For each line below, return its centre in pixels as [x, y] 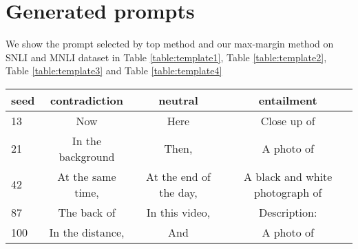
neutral [178, 100]
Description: [288, 212]
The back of [87, 212]
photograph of [288, 192]
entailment [288, 100]
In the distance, [87, 232]
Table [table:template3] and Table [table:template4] [114, 71]
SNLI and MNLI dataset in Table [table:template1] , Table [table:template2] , [166, 57]
